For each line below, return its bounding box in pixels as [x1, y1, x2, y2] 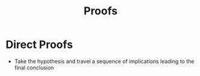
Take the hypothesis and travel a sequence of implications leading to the [14, 57, 195, 65]
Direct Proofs [5, 38, 73, 51]
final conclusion [14, 64, 54, 71]
